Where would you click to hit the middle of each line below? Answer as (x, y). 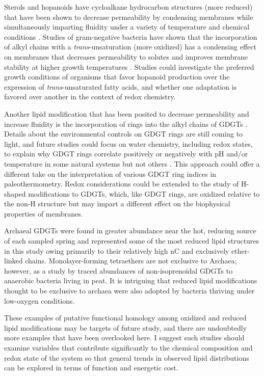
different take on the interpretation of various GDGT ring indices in (110, 173)
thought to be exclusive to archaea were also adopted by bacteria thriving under (129, 291)
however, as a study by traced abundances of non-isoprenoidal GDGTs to (118, 270)
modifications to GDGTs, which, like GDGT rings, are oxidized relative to (144, 193)
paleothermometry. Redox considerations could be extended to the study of (122, 184)
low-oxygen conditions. (39, 300)
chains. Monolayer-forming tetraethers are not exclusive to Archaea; (131, 261)
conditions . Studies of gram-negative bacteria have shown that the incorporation (131, 36)
